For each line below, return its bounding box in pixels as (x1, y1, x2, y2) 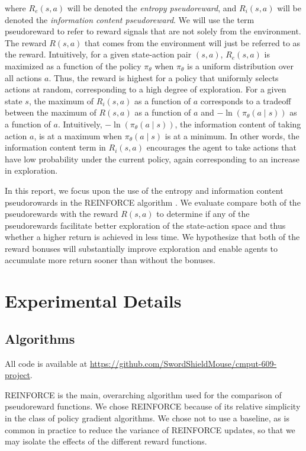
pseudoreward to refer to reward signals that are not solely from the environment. (5, 25, 301, 37)
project (5, 369, 30, 381)
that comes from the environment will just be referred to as (85, 36, 301, 49)
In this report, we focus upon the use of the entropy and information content (5, 184, 284, 196)
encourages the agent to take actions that (146, 141, 297, 153)
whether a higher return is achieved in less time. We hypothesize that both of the (5, 231, 300, 243)
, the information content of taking (175, 117, 301, 130)
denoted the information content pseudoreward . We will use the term (5, 13, 255, 25)
